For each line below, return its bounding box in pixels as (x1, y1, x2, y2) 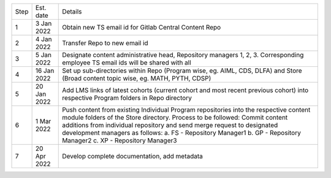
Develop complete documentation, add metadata (62, 152, 204, 160)
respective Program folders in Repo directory (62, 94, 192, 102)
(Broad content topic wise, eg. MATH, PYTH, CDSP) (62, 74, 211, 82)
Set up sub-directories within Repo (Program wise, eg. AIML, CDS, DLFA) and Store (62, 66, 303, 75)
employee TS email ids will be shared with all (62, 58, 191, 67)
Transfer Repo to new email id (62, 39, 148, 47)
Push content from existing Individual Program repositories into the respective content (62, 106, 311, 114)
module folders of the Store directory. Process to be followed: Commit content (62, 114, 288, 122)
